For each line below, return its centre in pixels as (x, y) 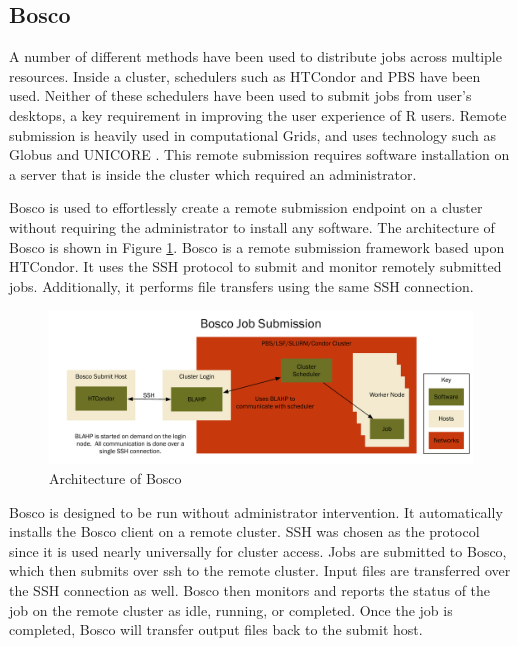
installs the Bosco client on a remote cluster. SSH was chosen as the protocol (244, 531)
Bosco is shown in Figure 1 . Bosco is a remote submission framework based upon (257, 246)
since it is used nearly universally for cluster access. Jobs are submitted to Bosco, (258, 550)
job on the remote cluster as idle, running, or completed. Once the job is (231, 609)
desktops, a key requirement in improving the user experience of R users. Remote (258, 114)
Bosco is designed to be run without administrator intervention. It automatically (256, 511)
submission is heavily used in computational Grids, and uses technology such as (253, 134)
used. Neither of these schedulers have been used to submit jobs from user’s (240, 95)
